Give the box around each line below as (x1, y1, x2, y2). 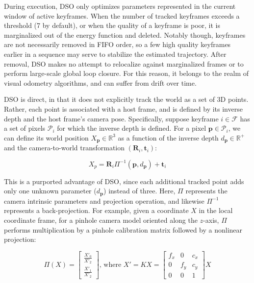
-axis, (203, 215, 219, 225)
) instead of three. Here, (103, 186, 176, 196)
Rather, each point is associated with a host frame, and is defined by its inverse (4, 103, 243, 114)
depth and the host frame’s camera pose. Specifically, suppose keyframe (4, 113, 219, 123)
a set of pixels (4, 123, 46, 133)
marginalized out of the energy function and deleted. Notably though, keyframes (4, 29, 246, 40)
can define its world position (4, 132, 89, 142)
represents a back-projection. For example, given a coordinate (4, 205, 189, 215)
